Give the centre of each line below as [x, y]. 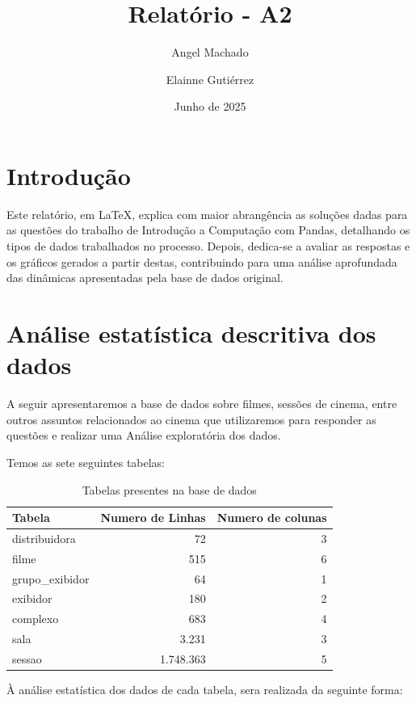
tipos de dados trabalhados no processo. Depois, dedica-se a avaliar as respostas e [208, 246]
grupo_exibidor [51, 578]
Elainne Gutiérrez [210, 79]
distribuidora [44, 538]
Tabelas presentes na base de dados [169, 489]
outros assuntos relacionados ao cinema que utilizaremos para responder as [191, 419]
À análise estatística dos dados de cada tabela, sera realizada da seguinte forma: [205, 690]
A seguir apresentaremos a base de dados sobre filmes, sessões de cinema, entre [202, 404]
